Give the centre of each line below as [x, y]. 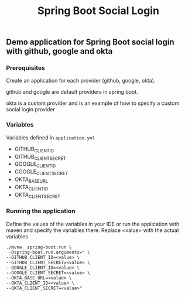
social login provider [31, 110]
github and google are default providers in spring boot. [72, 92]
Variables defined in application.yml [51, 137]
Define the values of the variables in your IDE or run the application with [93, 224]
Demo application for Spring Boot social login [90, 42]
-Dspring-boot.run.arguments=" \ [49, 252]
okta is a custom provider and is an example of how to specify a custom [93, 103]
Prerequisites [25, 68]
